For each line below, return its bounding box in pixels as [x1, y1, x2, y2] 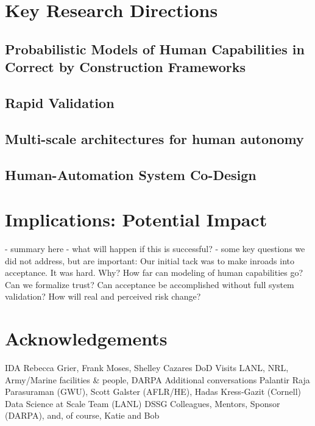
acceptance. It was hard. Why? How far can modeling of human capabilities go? [5, 266, 303, 279]
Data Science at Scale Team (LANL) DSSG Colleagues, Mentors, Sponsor [5, 397, 280, 410]
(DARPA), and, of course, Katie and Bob [5, 409, 160, 422]
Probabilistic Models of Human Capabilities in [5, 39, 305, 58]
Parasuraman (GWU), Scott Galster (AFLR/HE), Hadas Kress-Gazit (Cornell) [5, 385, 302, 398]
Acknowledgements [5, 326, 168, 351]
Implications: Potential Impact [5, 207, 267, 232]
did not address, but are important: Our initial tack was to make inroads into [5, 254, 294, 267]
